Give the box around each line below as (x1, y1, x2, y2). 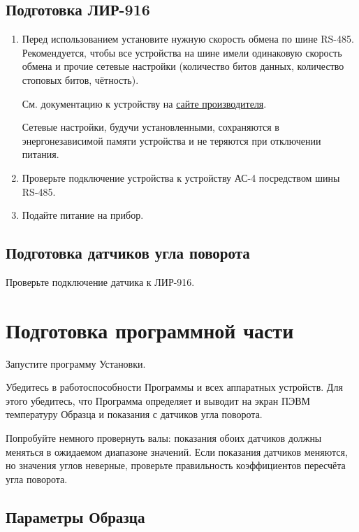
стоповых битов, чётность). (22, 72, 139, 87)
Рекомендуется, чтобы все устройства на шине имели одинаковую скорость (22, 45, 342, 59)
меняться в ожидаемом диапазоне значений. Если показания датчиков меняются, (6, 444, 348, 459)
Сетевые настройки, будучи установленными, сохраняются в (22, 120, 279, 134)
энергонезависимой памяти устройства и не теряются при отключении (22, 133, 321, 148)
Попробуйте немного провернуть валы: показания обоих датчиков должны (6, 431, 322, 445)
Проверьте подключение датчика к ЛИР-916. (6, 274, 195, 289)
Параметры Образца (6, 505, 145, 527)
